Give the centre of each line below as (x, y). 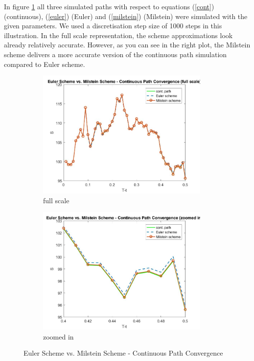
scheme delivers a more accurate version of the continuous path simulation (115, 54)
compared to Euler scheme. (45, 64)
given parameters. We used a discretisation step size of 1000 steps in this (113, 26)
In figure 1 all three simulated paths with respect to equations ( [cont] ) (109, 6)
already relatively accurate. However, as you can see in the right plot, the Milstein (127, 45)
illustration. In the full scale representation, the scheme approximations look (118, 35)
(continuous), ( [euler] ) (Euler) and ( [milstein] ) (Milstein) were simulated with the (126, 16)
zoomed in (58, 336)
